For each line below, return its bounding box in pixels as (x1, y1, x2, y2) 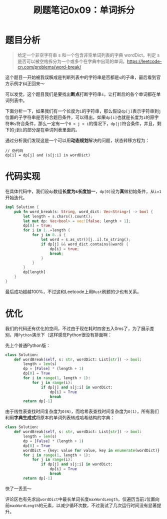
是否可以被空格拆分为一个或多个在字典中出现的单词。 (17, 58, 127, 64)
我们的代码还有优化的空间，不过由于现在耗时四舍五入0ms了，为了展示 (5, 325, 150, 331)
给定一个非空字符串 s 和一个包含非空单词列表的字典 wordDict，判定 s (17, 52, 160, 58)
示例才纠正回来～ (9, 80, 45, 86)
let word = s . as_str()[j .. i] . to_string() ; (40, 237, 131, 242)
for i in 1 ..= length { (23, 228, 70, 233)
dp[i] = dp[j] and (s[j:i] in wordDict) (5, 152, 91, 157)
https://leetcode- (126, 58, 162, 64)
